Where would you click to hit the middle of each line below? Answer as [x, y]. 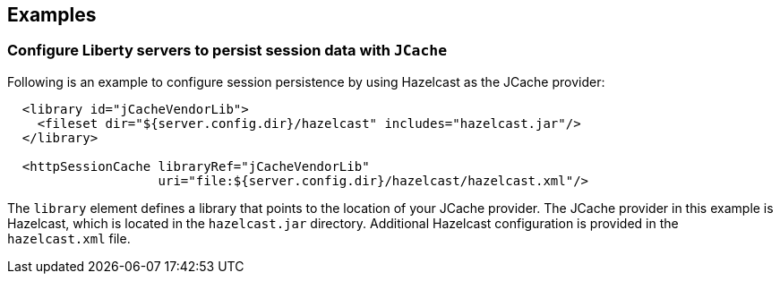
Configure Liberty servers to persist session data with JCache [227, 51]
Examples [52, 15]
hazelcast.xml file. [69, 238]
